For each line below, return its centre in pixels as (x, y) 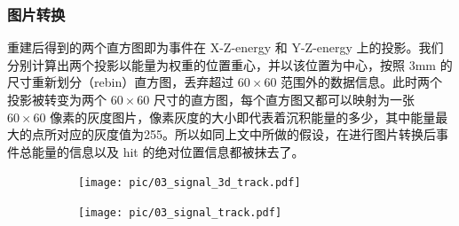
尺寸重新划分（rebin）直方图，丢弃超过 (121, 82)
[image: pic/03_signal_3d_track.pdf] (190, 183)
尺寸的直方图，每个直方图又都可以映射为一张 (284, 99)
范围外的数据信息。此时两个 (362, 82)
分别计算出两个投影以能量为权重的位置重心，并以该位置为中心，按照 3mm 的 (230, 64)
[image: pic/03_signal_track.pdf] (180, 213)
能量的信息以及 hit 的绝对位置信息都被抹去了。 (168, 151)
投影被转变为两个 (57, 99)
